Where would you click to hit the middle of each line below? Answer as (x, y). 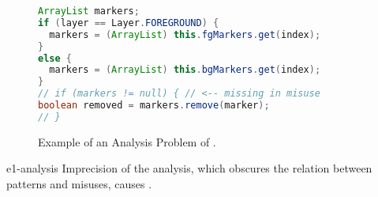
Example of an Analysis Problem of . (127, 141)
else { (55, 58)
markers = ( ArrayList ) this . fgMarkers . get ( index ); (185, 34)
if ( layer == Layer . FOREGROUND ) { (129, 23)
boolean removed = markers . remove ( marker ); (154, 105)
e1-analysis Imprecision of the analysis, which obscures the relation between (189, 168)
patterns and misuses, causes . (79, 183)
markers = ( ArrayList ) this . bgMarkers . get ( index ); (185, 70)
